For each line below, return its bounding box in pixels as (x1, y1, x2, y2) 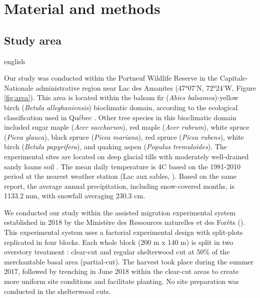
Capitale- (219, 73, 248, 83)
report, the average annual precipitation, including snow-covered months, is (4, 180, 234, 191)
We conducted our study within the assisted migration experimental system (4, 207, 235, 217)
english (4, 56, 25, 66)
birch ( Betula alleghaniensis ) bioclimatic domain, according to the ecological (4, 102, 238, 112)
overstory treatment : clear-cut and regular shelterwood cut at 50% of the (4, 246, 230, 257)
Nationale (4, 82, 33, 93)
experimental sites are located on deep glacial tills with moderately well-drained (4, 151, 249, 161)
